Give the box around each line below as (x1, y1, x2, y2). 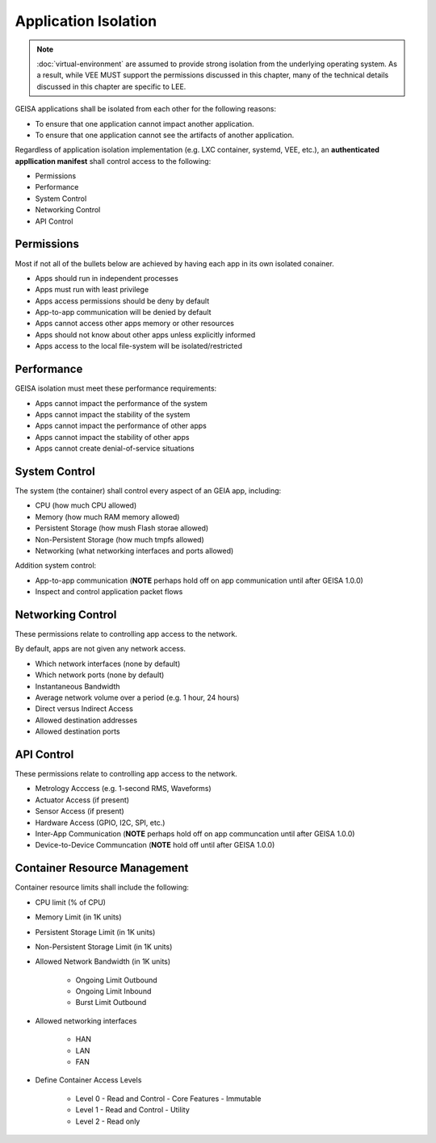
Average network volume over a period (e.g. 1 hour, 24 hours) (35, 693, 240, 702)
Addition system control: (15, 561, 97, 571)
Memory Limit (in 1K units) (35, 912, 122, 922)
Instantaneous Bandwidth (35, 681, 120, 691)
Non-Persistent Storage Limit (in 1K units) (35, 941, 173, 952)
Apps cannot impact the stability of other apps (35, 432, 190, 442)
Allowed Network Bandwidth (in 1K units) (35, 957, 171, 966)
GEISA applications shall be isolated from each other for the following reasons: (15, 104, 276, 114)
